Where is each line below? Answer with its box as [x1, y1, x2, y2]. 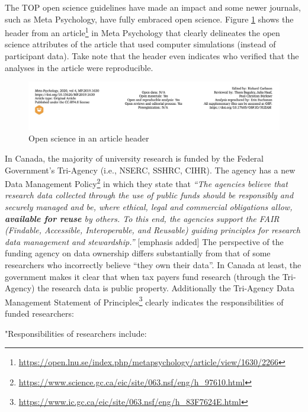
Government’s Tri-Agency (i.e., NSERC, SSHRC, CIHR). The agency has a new [5, 163, 296, 176]
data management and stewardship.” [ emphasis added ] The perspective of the [5, 235, 284, 247]
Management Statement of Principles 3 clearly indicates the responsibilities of [5, 294, 284, 308]
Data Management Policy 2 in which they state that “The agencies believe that [5, 176, 288, 189]
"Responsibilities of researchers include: [5, 327, 147, 339]
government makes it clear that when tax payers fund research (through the [5, 270, 280, 282]
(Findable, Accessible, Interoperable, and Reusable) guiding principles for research [5, 224, 300, 236]
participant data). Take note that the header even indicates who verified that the [5, 50, 299, 62]
